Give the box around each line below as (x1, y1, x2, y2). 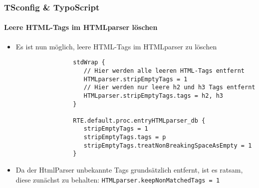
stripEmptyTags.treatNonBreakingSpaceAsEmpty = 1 (83, 142, 252, 149)
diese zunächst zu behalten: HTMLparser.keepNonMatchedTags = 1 (15, 174, 220, 185)
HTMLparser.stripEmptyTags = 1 (83, 75, 188, 83)
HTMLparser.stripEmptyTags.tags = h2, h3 (83, 92, 224, 99)
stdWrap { (73, 59, 105, 66)
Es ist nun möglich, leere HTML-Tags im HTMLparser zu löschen (15, 41, 217, 51)
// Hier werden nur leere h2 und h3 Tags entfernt (83, 84, 256, 91)
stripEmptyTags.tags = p (83, 134, 166, 141)
